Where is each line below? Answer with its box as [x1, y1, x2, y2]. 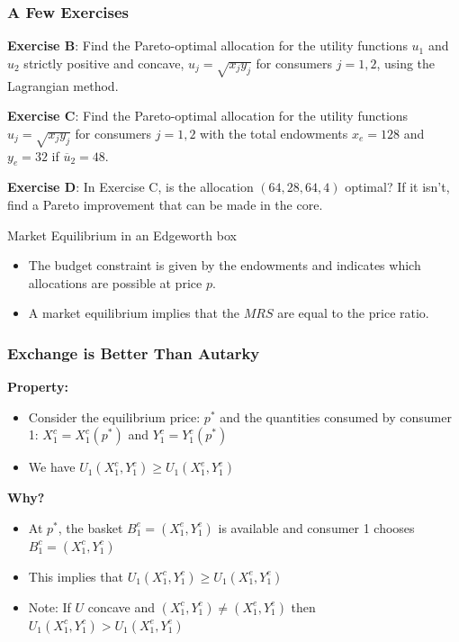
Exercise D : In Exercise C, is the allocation [7, 177, 254, 196]
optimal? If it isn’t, [345, 177, 450, 196]
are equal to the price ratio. [277, 303, 429, 322]
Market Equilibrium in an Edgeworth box [7, 225, 237, 244]
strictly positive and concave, [23, 53, 184, 72]
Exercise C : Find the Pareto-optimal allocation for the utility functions [7, 106, 409, 125]
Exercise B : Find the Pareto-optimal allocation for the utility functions [7, 36, 408, 55]
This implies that [28, 566, 123, 585]
